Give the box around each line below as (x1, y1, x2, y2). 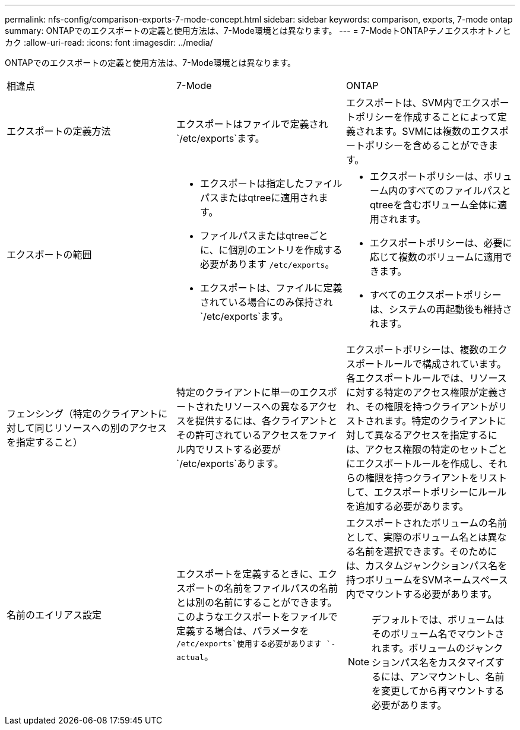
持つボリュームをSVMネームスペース (345, 574, 508, 586)
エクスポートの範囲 (7, 249, 92, 261)
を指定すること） (7, 436, 83, 448)
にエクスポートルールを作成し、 (345, 458, 489, 469)
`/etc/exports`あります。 (176, 458, 284, 469)
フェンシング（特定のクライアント (7, 408, 158, 420)
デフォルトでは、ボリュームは (372, 614, 505, 626)
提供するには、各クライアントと (195, 415, 338, 427)
